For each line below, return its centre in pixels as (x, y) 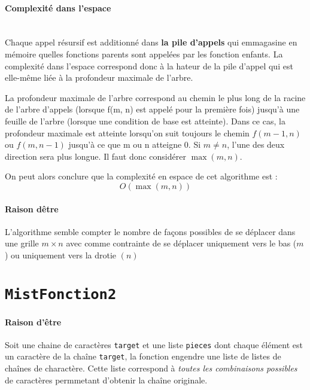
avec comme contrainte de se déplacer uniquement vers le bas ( (181, 243)
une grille (22, 243)
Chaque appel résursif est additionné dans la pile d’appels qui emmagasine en (151, 42)
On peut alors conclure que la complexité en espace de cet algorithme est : (141, 176)
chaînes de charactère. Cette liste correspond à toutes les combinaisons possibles (151, 368)
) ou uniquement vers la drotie (61, 255)
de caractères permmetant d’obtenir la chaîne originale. (106, 380)
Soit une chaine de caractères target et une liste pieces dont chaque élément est (154, 344)
